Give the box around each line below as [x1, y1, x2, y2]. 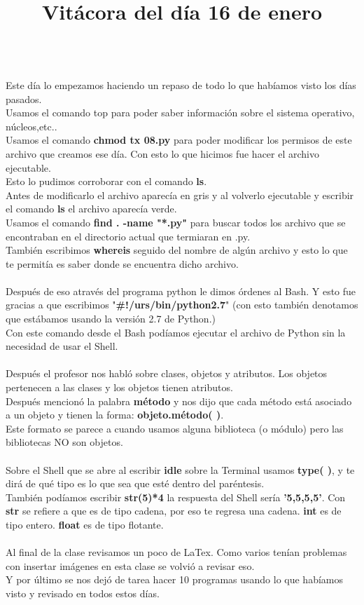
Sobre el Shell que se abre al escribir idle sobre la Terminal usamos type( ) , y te [6, 462, 355, 477]
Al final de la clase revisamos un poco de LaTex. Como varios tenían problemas [6, 545, 347, 559]
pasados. [6, 91, 42, 106]
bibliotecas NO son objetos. [6, 435, 123, 449]
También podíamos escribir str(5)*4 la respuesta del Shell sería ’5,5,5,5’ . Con [6, 489, 346, 504]
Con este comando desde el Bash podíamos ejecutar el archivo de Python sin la [6, 325, 346, 339]
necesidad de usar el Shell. [6, 339, 118, 353]
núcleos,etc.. [6, 118, 57, 133]
